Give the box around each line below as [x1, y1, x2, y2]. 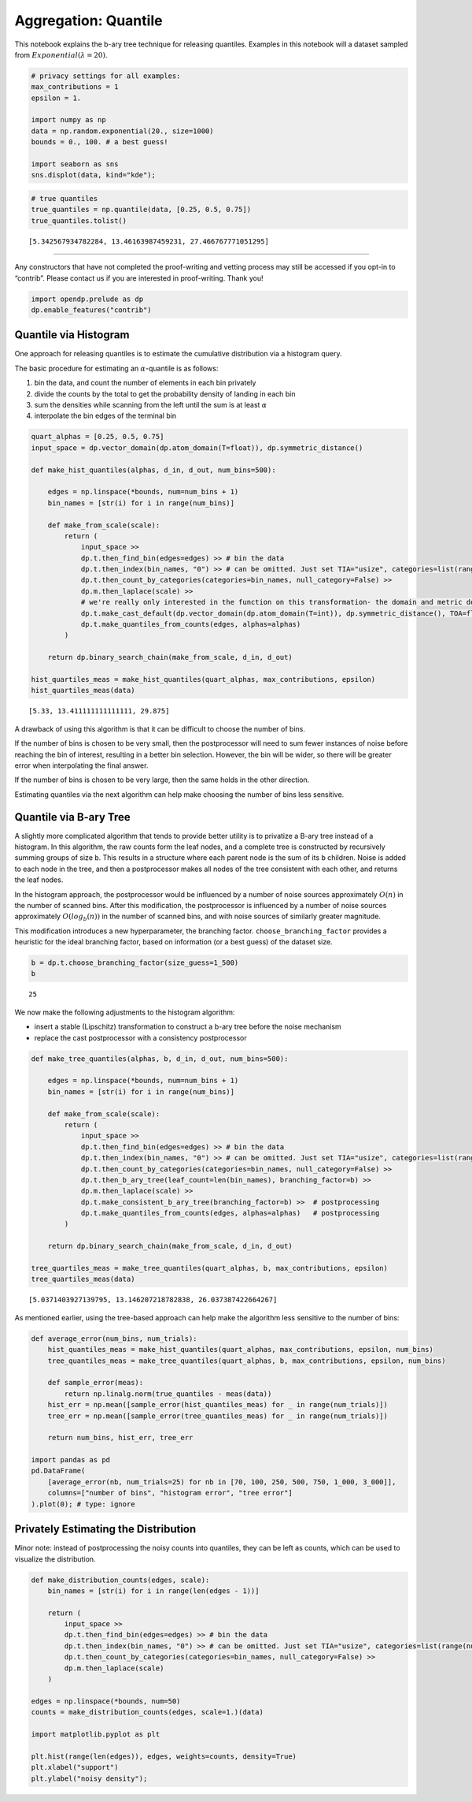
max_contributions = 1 [31, 83, 119, 91]
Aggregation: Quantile [14, 12, 163, 29]
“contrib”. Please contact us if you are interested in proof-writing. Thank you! [14, 273, 264, 283]
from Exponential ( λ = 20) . [14, 50, 108, 59]
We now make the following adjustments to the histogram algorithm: [14, 1007, 235, 1017]
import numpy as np [31, 115, 106, 125]
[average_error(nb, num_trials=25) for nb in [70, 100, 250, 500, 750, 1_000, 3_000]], [47, 1477, 396, 1486]
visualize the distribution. [14, 1554, 96, 1564]
